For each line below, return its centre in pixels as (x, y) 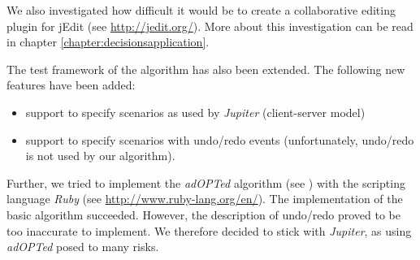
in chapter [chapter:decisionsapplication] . (108, 42)
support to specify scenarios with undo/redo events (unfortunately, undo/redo (220, 139)
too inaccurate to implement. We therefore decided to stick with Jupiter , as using (209, 230)
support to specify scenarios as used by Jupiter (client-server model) (195, 112)
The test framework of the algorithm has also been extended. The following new (206, 69)
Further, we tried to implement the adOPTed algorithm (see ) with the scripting (206, 182)
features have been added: (71, 85)
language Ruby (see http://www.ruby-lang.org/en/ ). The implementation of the (205, 199)
